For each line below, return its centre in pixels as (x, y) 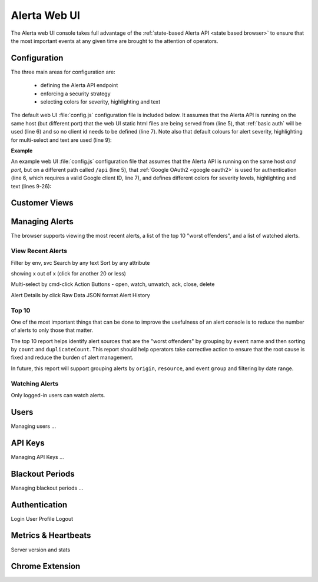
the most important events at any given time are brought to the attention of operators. (115, 41)
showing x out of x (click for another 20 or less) (69, 273)
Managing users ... (33, 426)
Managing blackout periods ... (47, 488)
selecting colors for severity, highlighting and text (100, 102)
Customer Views (42, 203)
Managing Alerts (42, 222)
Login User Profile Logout (42, 518)
